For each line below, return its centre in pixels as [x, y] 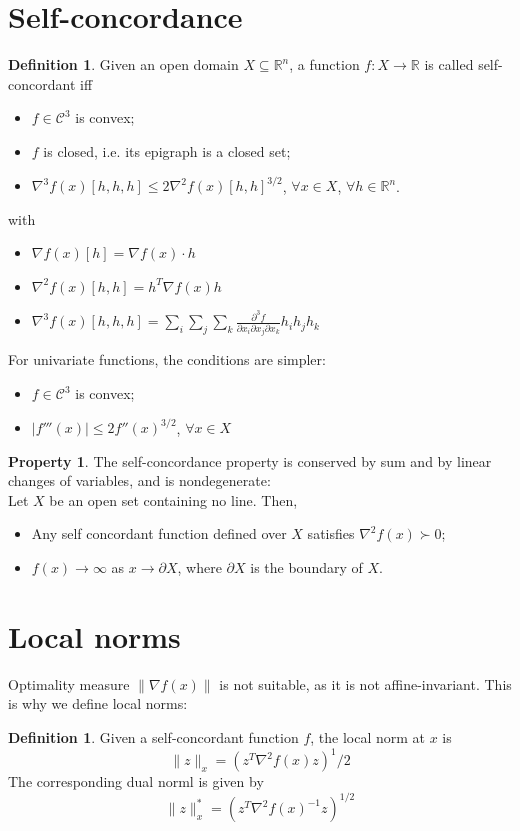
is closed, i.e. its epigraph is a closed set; [167, 150]
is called [449, 64]
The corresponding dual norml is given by [136, 781]
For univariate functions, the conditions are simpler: [167, 359]
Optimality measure [69, 683]
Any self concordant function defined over [159, 533]
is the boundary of [306, 567]
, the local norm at [368, 736]
